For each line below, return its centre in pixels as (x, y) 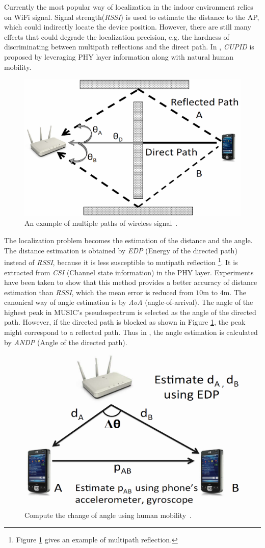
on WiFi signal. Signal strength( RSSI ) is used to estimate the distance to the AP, (132, 17)
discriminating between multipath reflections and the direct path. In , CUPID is (129, 47)
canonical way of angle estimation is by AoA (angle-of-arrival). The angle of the (129, 302)
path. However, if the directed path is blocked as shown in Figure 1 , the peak (125, 322)
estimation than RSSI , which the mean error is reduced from (99, 292)
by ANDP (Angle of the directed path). (66, 342)
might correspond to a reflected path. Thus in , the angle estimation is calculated (131, 332)
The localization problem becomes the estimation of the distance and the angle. (128, 240)
